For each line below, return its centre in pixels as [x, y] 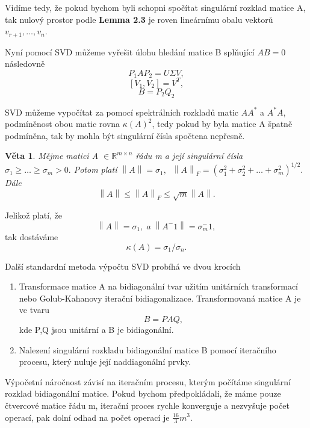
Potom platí [95, 169]
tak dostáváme [32, 236]
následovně [25, 64]
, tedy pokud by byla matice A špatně [222, 124]
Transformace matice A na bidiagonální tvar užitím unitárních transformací [158, 286]
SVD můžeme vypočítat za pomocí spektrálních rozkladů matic [122, 112]
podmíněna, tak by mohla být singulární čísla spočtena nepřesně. [125, 135]
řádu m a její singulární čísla [189, 156]
